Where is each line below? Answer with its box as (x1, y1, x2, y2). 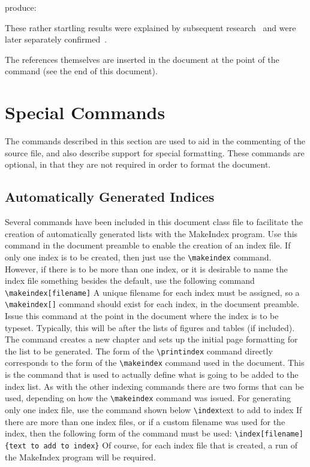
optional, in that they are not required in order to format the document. (5, 158, 271, 171)
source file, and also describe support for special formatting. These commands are (5, 146, 305, 159)
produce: (5, 1, 37, 13)
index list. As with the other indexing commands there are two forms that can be (5, 380, 304, 392)
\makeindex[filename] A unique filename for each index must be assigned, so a (5, 286, 300, 298)
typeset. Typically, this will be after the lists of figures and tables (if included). (5, 321, 295, 333)
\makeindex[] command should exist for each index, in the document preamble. (5, 298, 299, 310)
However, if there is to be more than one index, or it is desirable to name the (5, 262, 288, 275)
